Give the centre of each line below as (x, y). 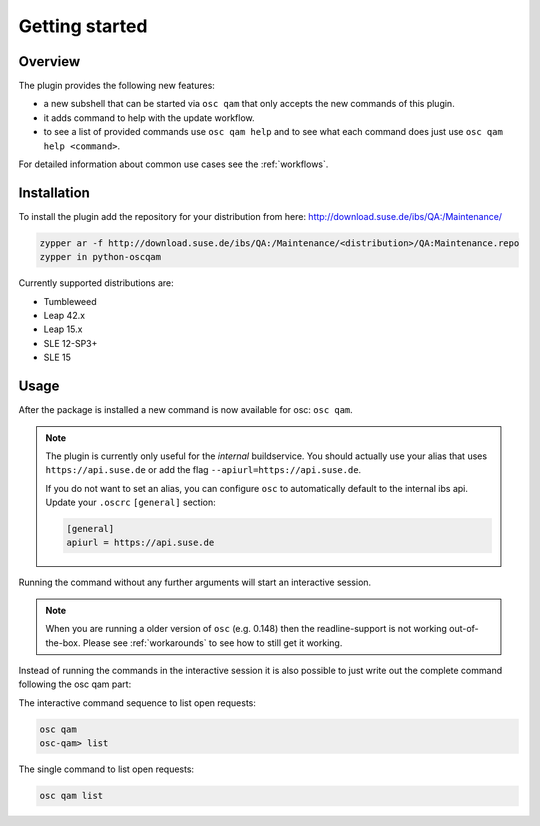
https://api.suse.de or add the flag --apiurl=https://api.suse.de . (203, 470)
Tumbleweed (70, 301)
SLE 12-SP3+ (70, 343)
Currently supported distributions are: (96, 283)
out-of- (463, 629)
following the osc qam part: (75, 684)
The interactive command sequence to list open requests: (137, 702)
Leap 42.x (64, 316)
